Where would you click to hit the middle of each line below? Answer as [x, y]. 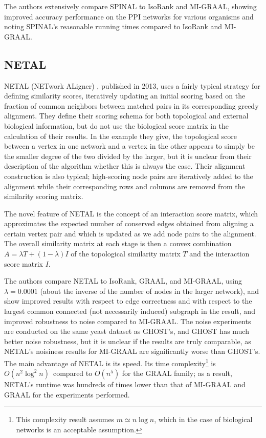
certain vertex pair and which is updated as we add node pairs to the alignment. [130, 233]
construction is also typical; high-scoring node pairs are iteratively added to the [129, 176]
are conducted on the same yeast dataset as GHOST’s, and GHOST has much [127, 331]
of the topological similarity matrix [126, 254]
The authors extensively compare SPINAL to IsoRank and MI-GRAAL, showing [130, 6]
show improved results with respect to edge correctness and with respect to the [128, 301]
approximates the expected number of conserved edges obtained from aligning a [129, 223]
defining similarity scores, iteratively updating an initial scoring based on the [125, 96]
